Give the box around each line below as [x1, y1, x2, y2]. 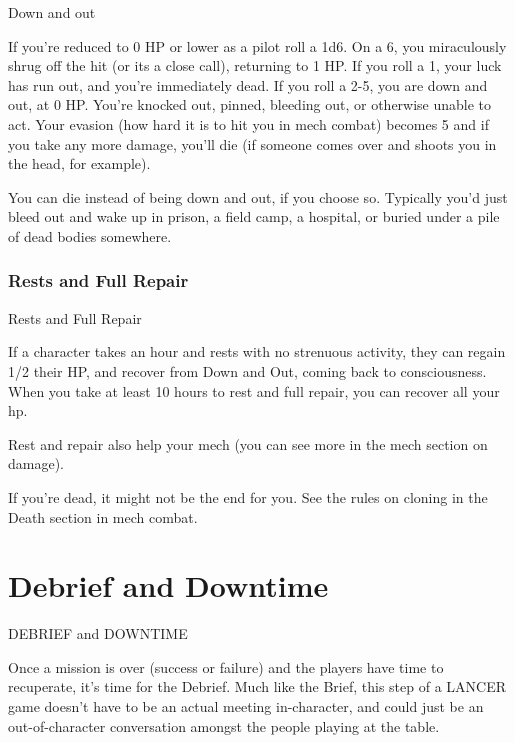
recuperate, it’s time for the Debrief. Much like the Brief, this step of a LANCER [8, 676, 506, 697]
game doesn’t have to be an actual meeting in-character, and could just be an [8, 696, 484, 716]
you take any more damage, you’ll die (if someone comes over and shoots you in [8, 133, 497, 154]
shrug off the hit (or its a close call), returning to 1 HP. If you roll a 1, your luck [8, 55, 502, 76]
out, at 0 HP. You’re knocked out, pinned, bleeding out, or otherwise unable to [8, 94, 492, 115]
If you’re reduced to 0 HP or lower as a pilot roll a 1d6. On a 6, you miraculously [8, 35, 507, 56]
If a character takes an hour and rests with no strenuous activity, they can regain [8, 341, 506, 362]
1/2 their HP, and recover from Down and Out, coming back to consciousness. [8, 360, 487, 381]
